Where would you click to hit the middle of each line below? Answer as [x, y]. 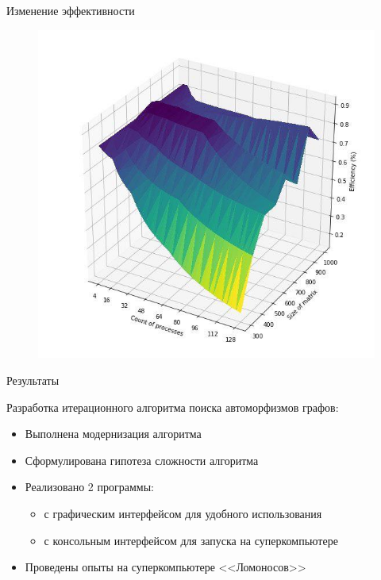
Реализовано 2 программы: [89, 487]
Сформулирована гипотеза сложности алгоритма [142, 460]
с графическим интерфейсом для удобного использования [183, 513]
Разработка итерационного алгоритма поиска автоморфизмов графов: [173, 407]
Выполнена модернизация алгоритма [113, 434]
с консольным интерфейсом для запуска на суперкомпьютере [191, 540]
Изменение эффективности [71, 10]
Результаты [33, 380]
